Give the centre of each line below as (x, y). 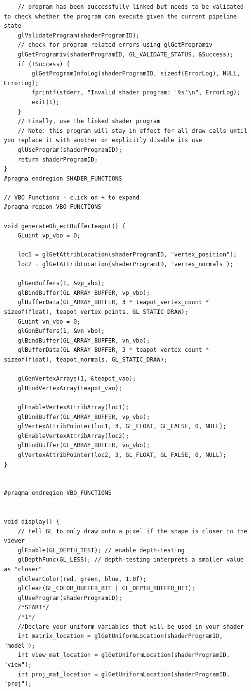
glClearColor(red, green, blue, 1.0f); (82, 579)
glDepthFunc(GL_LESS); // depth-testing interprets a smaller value (131, 560)
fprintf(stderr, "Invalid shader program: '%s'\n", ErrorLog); (136, 93)
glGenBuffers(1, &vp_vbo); (61, 283)
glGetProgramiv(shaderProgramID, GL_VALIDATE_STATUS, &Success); (125, 54)
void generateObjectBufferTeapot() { (65, 226)
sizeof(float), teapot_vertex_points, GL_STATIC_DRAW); (96, 312)
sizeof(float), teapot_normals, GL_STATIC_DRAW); (86, 359)
